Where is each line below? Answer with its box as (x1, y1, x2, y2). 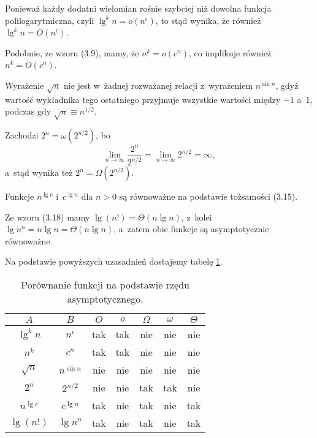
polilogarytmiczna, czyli (5, 13, 94, 26)
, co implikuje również (189, 46, 272, 59)
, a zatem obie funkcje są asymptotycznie (113, 222, 269, 235)
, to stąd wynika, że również (155, 13, 261, 26)
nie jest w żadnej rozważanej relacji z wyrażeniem (63, 78, 253, 91)
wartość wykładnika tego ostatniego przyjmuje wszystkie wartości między (5, 93, 281, 105)
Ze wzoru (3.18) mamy (5, 210, 90, 223)
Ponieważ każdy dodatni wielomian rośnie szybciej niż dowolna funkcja (5, 2, 272, 14)
